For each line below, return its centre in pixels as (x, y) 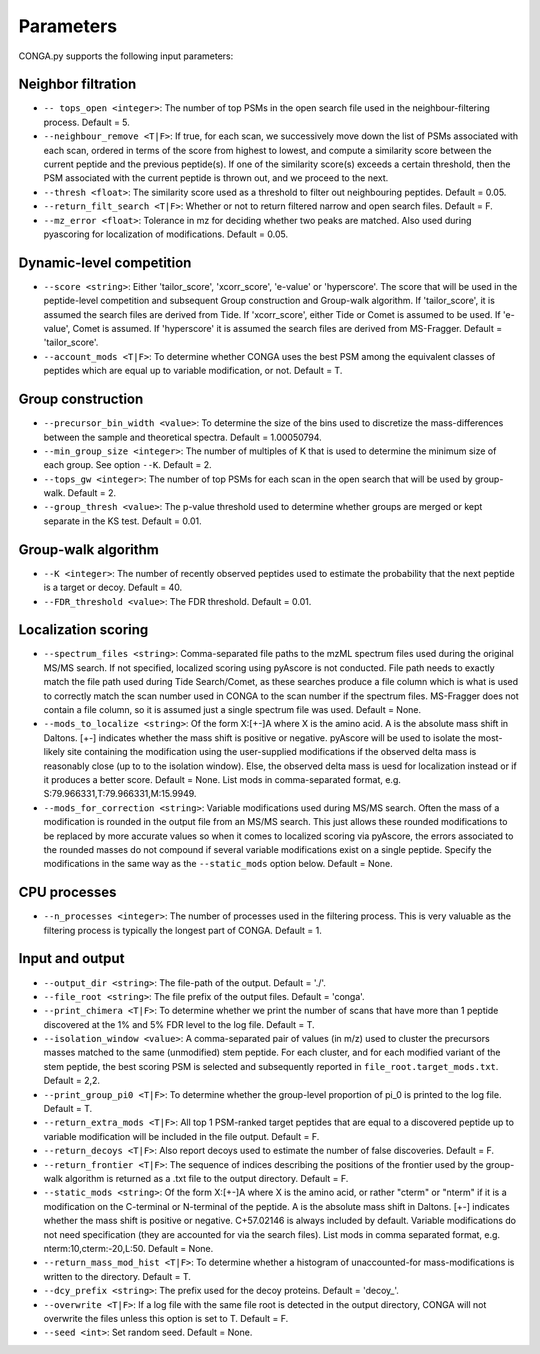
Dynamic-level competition (105, 262)
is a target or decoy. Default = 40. (113, 587)
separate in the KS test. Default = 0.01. (122, 521)
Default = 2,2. (71, 1081)
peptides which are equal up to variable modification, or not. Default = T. (193, 371)
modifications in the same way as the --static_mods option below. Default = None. (218, 864)
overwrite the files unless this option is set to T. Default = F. (166, 1318)
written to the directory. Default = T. (117, 1276)
